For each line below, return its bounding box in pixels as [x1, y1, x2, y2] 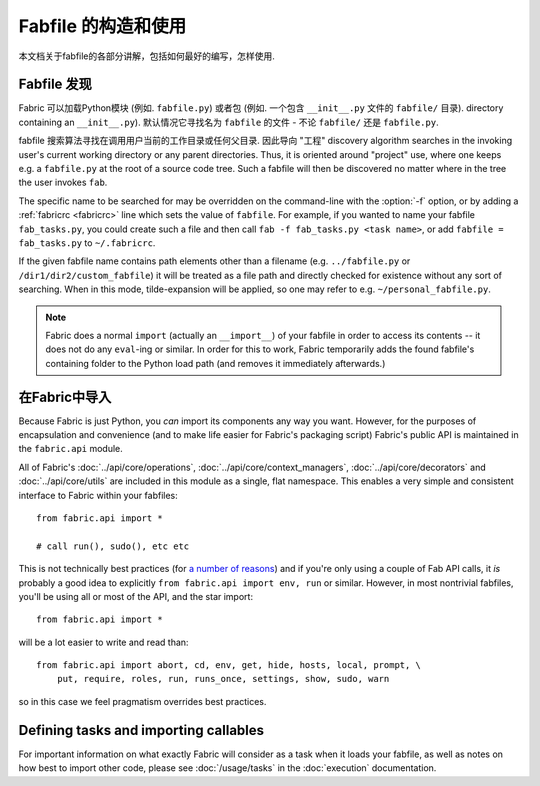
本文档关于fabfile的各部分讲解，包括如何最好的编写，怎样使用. [18, 50, 275, 62]
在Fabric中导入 [18, 388, 112, 405]
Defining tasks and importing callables [18, 721, 265, 739]
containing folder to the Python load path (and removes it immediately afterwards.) [45, 357, 386, 369]
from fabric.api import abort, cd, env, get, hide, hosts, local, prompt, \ [36, 660, 422, 671]
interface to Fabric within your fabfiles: [18, 489, 179, 501]
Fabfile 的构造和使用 [18, 15, 187, 37]
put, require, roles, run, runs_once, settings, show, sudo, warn [56, 673, 390, 685]
